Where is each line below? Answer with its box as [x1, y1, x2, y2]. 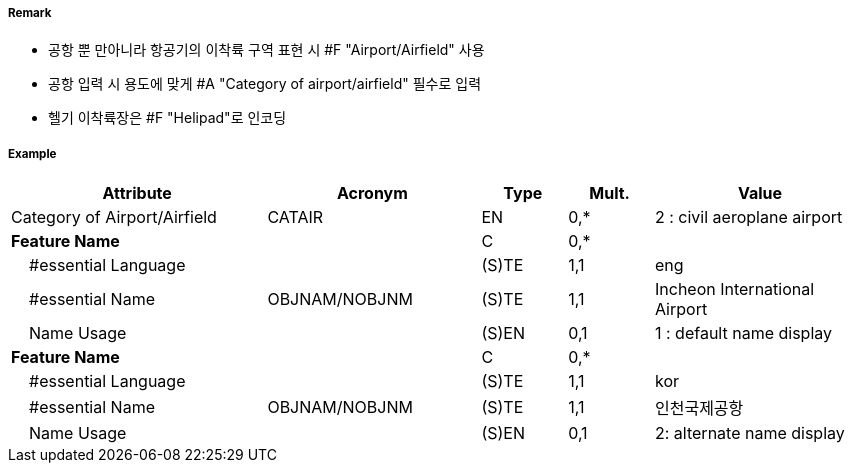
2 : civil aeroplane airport [654, 207, 843, 228]
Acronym [336, 183, 408, 204]
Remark [8, 6, 52, 20]
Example [8, 146, 57, 161]
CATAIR [267, 207, 324, 228]
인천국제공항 [654, 398, 744, 419]
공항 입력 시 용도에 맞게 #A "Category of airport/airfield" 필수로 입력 [48, 75, 482, 93]
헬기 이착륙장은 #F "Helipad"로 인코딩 [48, 109, 287, 127]
